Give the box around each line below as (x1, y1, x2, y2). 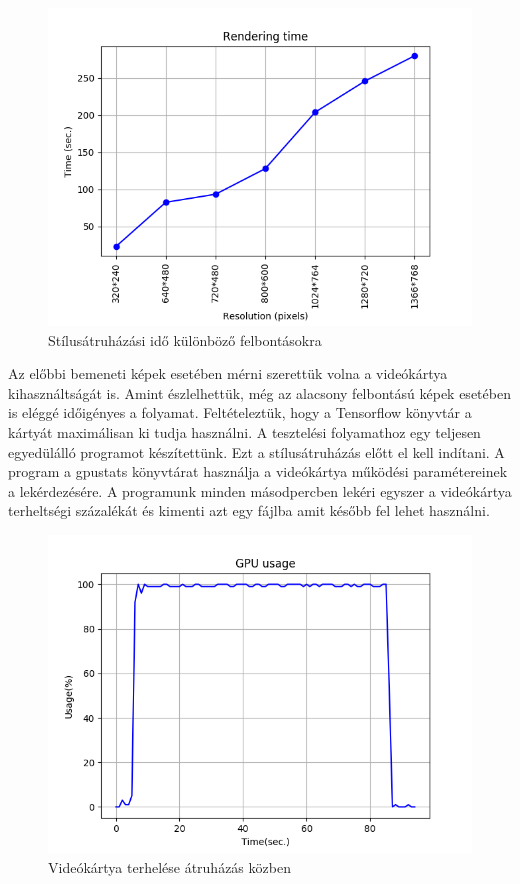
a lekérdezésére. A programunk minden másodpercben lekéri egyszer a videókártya (8, 480, 512, 501)
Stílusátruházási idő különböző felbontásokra (48, 329, 322, 350)
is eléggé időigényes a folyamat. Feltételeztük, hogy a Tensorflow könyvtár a (8, 402, 472, 423)
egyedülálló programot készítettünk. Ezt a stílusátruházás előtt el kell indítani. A (8, 441, 505, 462)
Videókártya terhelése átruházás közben (48, 856, 291, 877)
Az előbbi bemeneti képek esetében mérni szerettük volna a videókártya (8, 363, 448, 384)
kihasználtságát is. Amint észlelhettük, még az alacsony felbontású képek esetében (8, 382, 511, 403)
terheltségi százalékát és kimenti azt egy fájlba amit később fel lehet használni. (8, 500, 490, 521)
